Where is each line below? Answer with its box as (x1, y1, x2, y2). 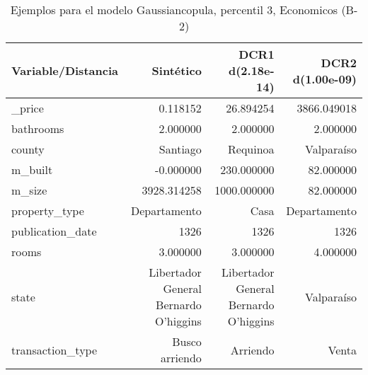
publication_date (11, 223, 97, 239)
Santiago (159, 141, 202, 157)
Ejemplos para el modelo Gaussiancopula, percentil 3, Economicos (10, 1, 338, 18)
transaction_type (11, 341, 98, 358)
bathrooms (11, 120, 64, 137)
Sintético (151, 62, 202, 79)
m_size (11, 182, 47, 198)
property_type (11, 202, 84, 219)
